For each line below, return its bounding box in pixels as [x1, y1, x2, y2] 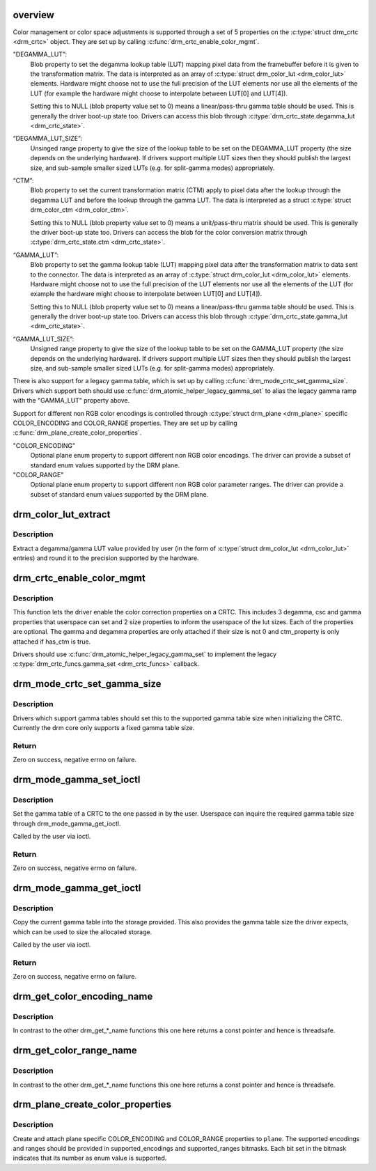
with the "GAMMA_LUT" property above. [13, 396, 130, 405]
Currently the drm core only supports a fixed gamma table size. [13, 723, 195, 731]
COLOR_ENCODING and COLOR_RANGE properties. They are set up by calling [13, 419, 238, 427]
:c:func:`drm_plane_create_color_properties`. [13, 428, 142, 437]
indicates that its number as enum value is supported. [13, 1154, 167, 1163]
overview [13, 9, 55, 21]
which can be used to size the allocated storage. [13, 927, 152, 936]
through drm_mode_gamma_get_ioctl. [13, 819, 121, 828]
